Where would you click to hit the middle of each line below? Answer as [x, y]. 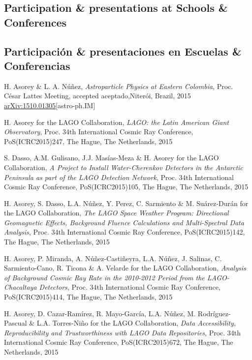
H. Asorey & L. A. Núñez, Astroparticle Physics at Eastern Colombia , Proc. [119, 86]
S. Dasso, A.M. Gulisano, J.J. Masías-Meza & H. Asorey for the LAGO [111, 158]
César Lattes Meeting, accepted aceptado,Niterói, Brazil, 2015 [97, 96]
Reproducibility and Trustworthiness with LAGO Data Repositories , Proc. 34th [123, 332]
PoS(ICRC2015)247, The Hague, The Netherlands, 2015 [88, 141]
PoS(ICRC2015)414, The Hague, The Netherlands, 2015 [88, 297]
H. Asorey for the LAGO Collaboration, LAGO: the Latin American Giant [117, 122]
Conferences [35, 22]
